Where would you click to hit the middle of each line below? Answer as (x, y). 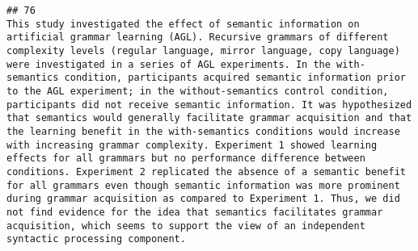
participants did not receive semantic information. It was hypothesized (209, 105)
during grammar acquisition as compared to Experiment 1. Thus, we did (203, 199)
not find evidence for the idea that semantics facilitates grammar (195, 212)
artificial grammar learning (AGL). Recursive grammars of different (198, 38)
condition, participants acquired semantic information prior (235, 78)
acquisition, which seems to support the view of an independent (186, 226)
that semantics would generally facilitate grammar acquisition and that (209, 118)
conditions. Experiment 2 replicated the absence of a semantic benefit (206, 172)
